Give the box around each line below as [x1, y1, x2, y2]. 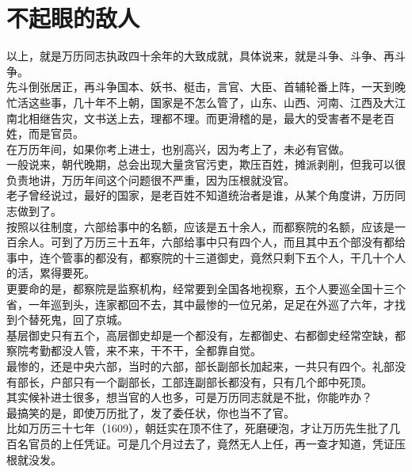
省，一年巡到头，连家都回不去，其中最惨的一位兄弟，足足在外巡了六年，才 [6, 295, 395, 312]
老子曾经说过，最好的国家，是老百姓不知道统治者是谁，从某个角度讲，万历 [6, 187, 395, 204]
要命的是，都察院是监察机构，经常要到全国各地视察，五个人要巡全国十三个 [17, 280, 406, 297]
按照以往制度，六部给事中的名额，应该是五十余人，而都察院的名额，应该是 [6, 218, 395, 234]
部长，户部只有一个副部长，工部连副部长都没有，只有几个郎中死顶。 [17, 373, 372, 390]
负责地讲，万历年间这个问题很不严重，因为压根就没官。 [6, 171, 295, 188]
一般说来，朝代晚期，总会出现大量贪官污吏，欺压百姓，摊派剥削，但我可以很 [6, 156, 406, 173]
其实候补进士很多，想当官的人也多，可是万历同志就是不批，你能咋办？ [6, 389, 372, 405]
